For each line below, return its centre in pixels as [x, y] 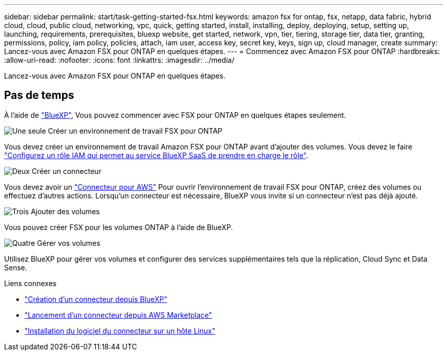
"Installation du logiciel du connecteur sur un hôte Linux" [120, 331]
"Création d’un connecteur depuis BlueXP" [96, 299]
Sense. [16, 267]
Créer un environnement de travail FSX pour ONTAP [135, 131]
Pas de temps [39, 95]
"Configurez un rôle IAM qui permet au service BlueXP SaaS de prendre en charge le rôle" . [156, 155]
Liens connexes [30, 283]
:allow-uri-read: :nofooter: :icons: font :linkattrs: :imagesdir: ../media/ [119, 60]
